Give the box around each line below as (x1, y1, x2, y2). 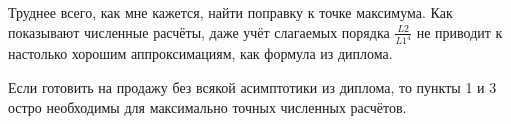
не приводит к (416, 21, 503, 42)
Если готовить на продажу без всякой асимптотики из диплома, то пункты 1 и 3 (8, 77, 497, 98)
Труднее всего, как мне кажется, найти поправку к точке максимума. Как (8, 2, 453, 22)
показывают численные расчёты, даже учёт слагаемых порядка (8, 21, 390, 42)
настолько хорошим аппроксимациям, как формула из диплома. (8, 43, 393, 64)
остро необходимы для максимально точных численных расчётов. (8, 96, 407, 117)
